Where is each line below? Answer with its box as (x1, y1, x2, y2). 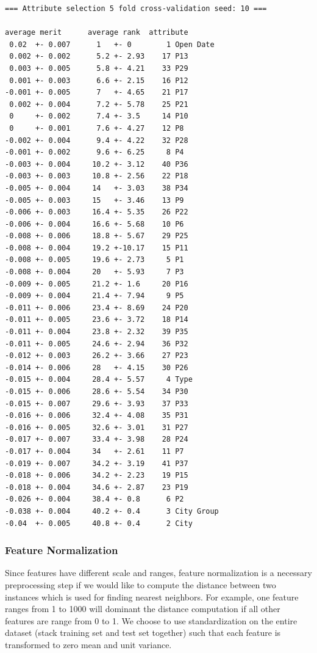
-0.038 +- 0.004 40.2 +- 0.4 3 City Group (5, 506, 219, 516)
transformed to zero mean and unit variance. (5, 638, 172, 651)
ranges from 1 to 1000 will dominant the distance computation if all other (5, 602, 280, 615)
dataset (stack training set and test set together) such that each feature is (5, 626, 281, 639)
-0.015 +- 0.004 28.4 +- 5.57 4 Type (5, 375, 193, 384)
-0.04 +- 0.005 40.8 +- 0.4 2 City (5, 519, 193, 528)
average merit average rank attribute (5, 28, 188, 37)
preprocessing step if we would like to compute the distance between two (5, 578, 276, 591)
